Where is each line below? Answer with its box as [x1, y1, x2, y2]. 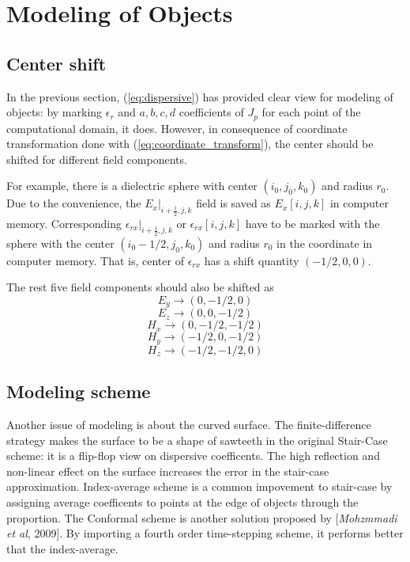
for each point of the [261, 104, 361, 120]
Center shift [6, 51, 107, 75]
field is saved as [196, 195, 271, 211]
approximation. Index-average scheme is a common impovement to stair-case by [6, 478, 393, 495]
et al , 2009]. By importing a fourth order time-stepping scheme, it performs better [6, 525, 404, 541]
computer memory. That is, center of [6, 252, 184, 268]
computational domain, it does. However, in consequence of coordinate [6, 120, 348, 136]
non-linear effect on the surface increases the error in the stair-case [6, 462, 329, 479]
